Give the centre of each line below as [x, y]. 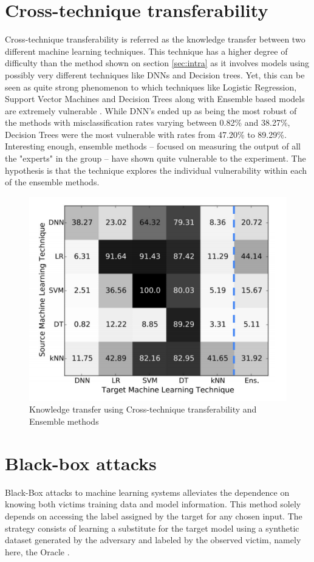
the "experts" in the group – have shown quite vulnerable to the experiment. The [155, 158]
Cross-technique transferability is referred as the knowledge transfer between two [155, 39]
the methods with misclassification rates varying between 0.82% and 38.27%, [148, 122]
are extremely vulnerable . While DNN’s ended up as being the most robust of [151, 110]
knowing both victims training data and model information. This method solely [153, 504]
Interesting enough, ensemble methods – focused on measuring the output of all [153, 146]
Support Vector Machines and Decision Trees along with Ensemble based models [155, 99]
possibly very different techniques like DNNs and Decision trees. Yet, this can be [155, 74]
